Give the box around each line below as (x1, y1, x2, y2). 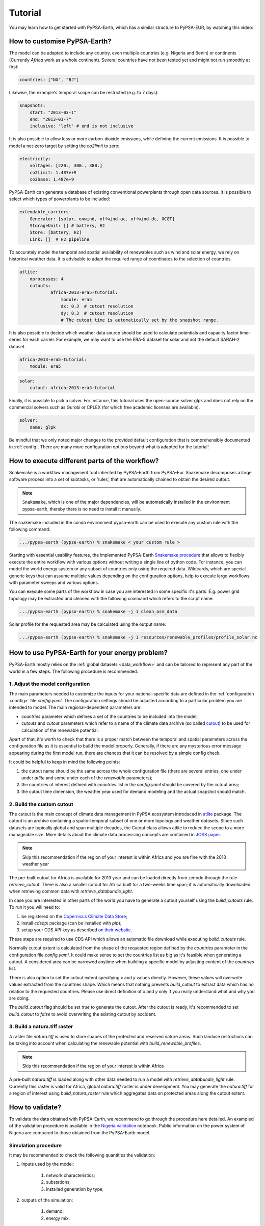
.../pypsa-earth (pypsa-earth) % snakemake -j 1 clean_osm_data (19, 609, 178, 614)
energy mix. (46, 1215, 70, 1221)
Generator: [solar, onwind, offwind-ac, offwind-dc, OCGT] (29, 216, 175, 222)
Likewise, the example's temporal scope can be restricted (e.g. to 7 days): (9, 90, 159, 96)
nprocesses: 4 (29, 276, 64, 281)
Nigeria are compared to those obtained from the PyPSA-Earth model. (9, 1129, 151, 1135)
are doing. (9, 995, 30, 1001)
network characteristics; (46, 1172, 95, 1178)
